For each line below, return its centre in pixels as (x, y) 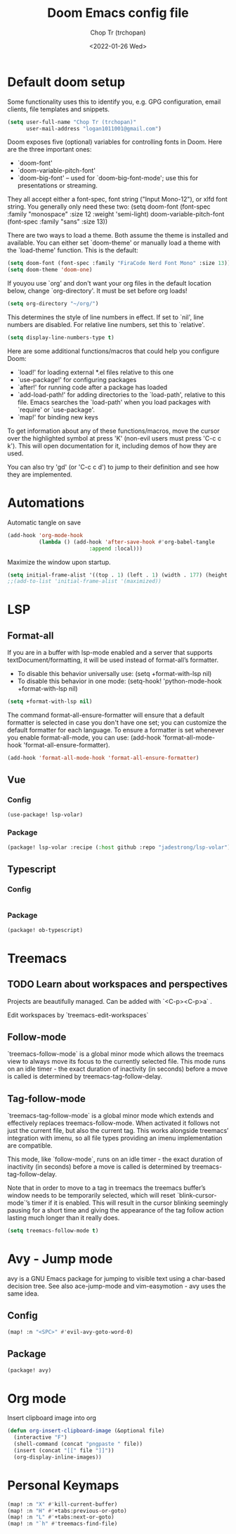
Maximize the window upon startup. (59, 562)
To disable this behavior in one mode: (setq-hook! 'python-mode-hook (120, 681)
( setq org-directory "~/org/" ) (53, 304)
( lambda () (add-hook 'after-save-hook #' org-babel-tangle (127, 542)
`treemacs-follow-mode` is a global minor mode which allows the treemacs (116, 1054)
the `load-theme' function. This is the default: (73, 250)
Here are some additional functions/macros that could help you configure (113, 351)
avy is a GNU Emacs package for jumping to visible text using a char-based (117, 1279)
